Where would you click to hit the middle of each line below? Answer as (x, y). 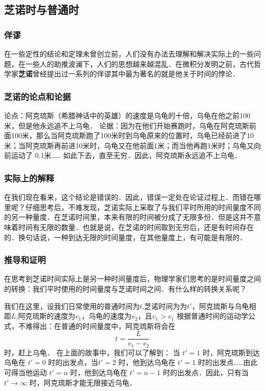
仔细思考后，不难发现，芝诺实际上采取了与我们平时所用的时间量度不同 (143, 207)
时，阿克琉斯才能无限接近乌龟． (83, 382)
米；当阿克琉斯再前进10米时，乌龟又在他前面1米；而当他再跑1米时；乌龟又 (129, 145)
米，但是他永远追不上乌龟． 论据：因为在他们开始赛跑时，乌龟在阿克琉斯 (127, 125)
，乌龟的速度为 (106, 316)
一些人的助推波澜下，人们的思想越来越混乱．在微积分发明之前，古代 (139, 63)
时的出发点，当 (73, 362)
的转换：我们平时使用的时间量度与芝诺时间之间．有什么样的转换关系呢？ (125, 288)
